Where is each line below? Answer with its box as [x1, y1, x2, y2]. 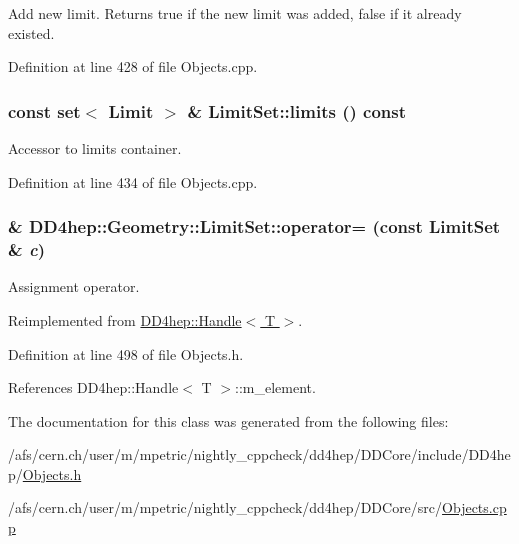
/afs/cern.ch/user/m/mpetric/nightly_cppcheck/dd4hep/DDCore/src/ [8, 497, 443, 518]
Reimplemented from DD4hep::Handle [8, 309, 242, 330]
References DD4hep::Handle [8, 377, 179, 398]
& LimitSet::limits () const [187, 98, 407, 123]
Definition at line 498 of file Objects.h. [8, 343, 244, 364]
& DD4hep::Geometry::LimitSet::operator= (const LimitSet [8, 214, 501, 239]
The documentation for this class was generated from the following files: [8, 410, 449, 431]
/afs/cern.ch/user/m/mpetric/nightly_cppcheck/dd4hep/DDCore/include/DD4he [8, 444, 511, 465]
